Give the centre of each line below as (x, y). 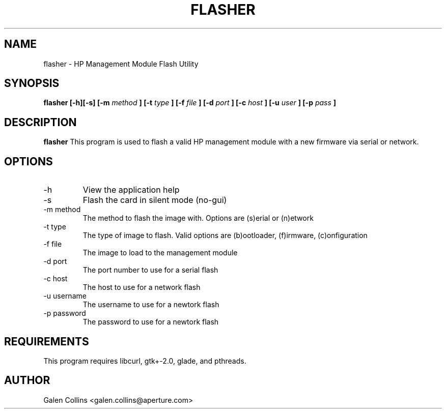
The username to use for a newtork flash (151, 305)
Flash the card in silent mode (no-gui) (155, 200)
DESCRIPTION (40, 122)
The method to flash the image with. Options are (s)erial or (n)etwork (198, 218)
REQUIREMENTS (47, 341)
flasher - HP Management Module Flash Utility (121, 64)
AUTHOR (27, 380)
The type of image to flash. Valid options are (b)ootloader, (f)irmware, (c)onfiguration (225, 235)
